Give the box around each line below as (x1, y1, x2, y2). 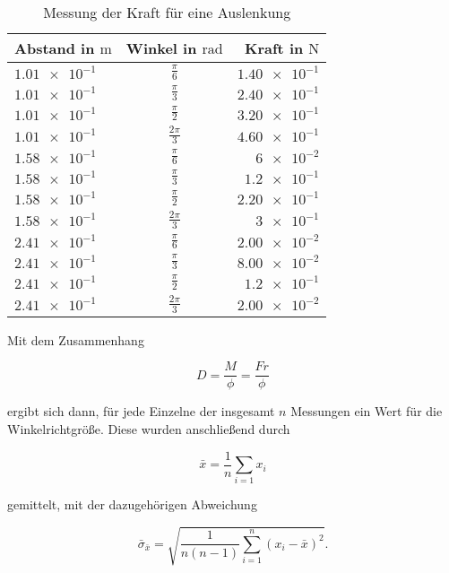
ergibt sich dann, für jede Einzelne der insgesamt (7, 402, 275, 421)
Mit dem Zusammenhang (7, 330, 144, 349)
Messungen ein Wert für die (290, 402, 443, 421)
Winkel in (125, 38, 197, 58)
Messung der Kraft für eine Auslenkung (43, 2, 291, 22)
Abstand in (14, 38, 95, 58)
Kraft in (245, 38, 304, 58)
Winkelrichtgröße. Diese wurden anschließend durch (7, 420, 290, 438)
